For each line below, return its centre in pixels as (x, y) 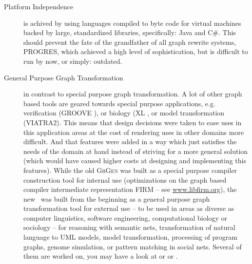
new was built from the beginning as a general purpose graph (117, 198)
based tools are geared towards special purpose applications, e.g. (119, 103)
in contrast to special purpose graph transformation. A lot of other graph (133, 94)
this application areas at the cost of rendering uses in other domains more (134, 132)
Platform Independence (39, 6)
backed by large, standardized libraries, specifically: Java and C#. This (130, 32)
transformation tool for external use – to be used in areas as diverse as (129, 208)
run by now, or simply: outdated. (73, 61)
